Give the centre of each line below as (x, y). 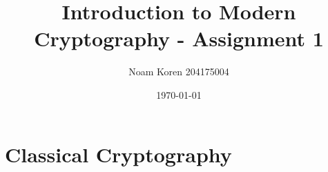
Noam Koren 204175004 (179, 71)
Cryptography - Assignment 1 (179, 38)
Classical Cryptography (118, 154)
